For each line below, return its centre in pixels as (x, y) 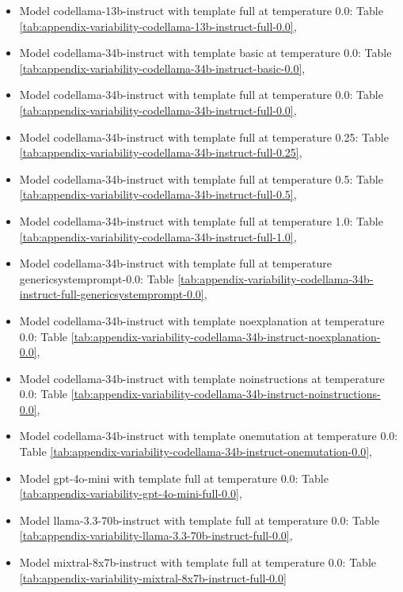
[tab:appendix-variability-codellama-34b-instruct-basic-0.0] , (162, 68)
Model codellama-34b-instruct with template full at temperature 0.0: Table (201, 95)
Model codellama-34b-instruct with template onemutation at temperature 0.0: (209, 436)
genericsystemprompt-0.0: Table (97, 278)
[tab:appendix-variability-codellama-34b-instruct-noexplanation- (226, 336)
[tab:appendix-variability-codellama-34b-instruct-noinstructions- (226, 394)
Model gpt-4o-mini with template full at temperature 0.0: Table (174, 478)
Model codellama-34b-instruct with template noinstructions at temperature (202, 378)
